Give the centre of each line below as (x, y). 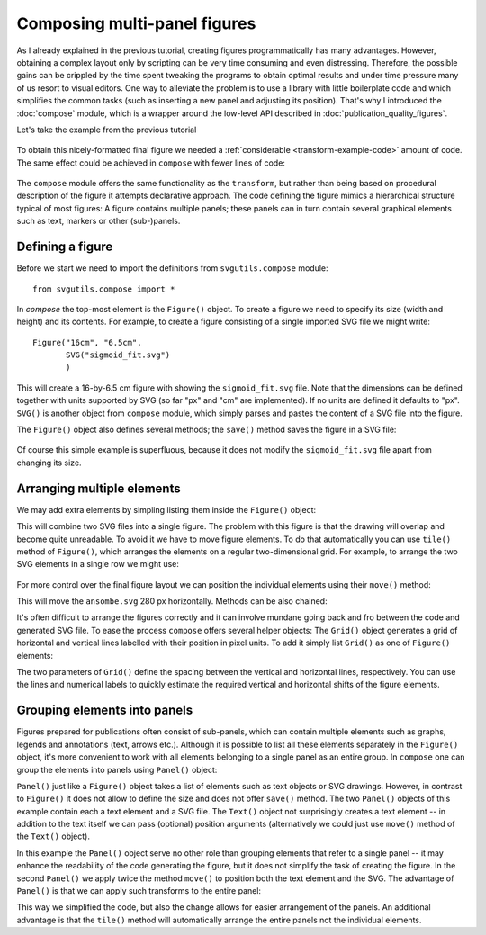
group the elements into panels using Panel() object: (117, 769)
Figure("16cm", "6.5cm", (87, 342)
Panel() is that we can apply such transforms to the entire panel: (139, 891)
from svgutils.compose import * (104, 289)
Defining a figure (65, 247)
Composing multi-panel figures (136, 23)
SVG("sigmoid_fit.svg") (118, 355)
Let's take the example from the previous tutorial (107, 130)
